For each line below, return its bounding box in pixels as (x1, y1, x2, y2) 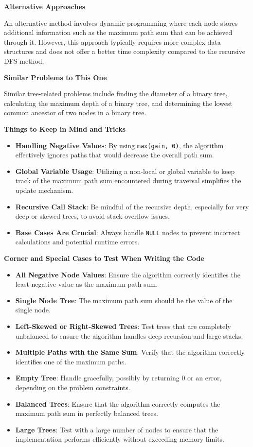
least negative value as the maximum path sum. (15, 279, 158, 289)
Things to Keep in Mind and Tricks (4, 123, 126, 134)
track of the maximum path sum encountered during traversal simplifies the (15, 175, 241, 186)
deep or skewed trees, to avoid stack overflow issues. (15, 211, 170, 221)
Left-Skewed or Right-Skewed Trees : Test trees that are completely (15, 321, 231, 331)
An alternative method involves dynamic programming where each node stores (4, 17, 238, 28)
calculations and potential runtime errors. (15, 237, 140, 247)
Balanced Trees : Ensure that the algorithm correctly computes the (15, 398, 220, 409)
